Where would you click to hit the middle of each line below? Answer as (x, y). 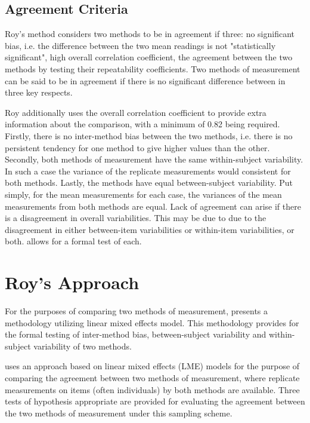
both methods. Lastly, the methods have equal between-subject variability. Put (149, 183)
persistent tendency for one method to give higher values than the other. (137, 147)
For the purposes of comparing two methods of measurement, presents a (137, 311)
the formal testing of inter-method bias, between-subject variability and (136, 334)
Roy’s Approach (72, 282)
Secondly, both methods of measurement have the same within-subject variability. (154, 159)
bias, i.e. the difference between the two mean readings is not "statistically (140, 45)
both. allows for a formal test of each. (73, 241)
